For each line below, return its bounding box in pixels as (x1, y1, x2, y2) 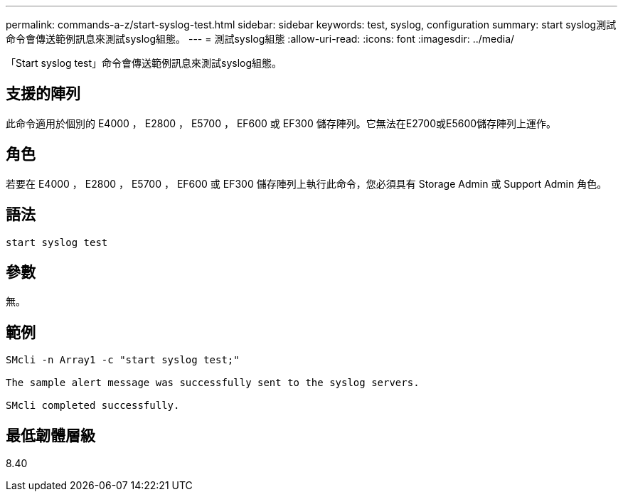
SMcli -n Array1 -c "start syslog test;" (6, 354, 240, 366)
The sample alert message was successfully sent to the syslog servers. (6, 377, 420, 389)
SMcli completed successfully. (6, 400, 180, 412)
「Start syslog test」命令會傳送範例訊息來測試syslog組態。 (6, 57, 282, 69)
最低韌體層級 (6, 426, 95, 444)
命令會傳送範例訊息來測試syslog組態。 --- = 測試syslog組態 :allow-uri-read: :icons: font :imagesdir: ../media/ (6, 33, 515, 45)
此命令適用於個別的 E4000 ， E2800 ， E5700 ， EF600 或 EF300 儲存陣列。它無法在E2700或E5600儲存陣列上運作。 (6, 117, 557, 129)
